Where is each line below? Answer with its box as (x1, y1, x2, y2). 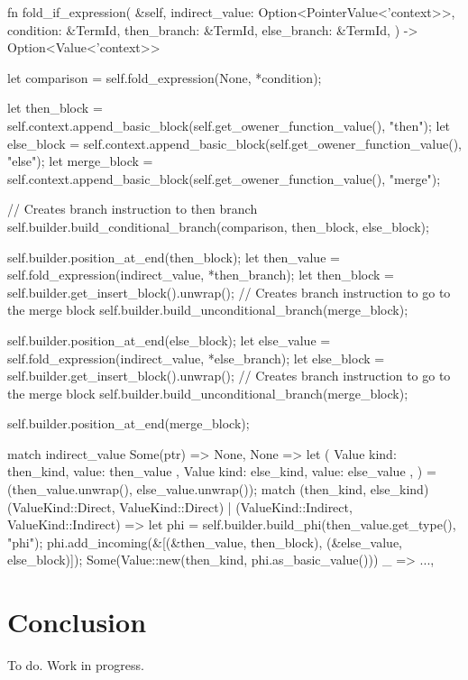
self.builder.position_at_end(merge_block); (7, 414, 250, 433)
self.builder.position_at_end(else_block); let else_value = (7, 330, 331, 349)
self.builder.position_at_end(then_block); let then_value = (7, 247, 340, 266)
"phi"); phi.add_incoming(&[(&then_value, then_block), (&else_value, (7, 532, 403, 551)
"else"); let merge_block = (7, 152, 153, 170)
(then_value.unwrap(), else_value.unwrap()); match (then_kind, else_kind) (7, 480, 429, 499)
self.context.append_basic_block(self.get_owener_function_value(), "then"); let (7, 115, 451, 134)
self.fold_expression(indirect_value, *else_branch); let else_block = (7, 348, 385, 367)
